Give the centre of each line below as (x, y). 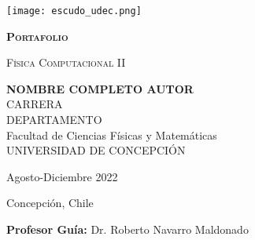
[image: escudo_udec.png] (74, 11)
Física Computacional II (66, 62)
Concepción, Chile (50, 203)
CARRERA (35, 104)
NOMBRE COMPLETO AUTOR (100, 88)
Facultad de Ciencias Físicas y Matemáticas (112, 135)
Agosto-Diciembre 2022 (62, 176)
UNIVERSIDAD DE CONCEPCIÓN (96, 150)
